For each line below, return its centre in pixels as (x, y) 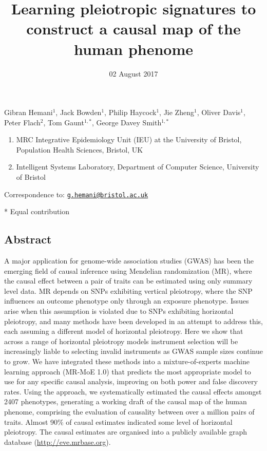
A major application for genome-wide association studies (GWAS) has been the (129, 261)
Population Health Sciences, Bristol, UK (80, 149)
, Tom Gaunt (64, 122)
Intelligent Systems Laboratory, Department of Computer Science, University (138, 167)
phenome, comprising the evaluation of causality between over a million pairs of (129, 412)
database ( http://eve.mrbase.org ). (58, 441)
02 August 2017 (133, 73)
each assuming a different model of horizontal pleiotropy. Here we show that (124, 331)
